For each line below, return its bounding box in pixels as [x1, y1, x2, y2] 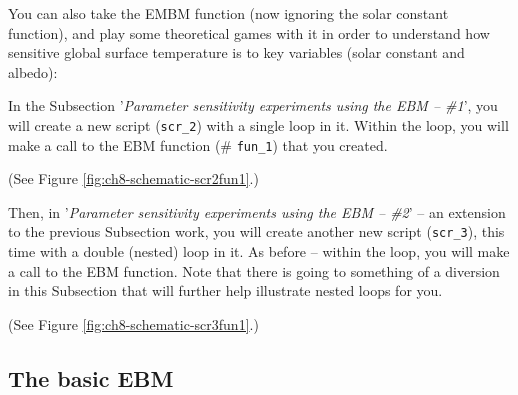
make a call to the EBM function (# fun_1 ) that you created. [8, 134, 388, 155]
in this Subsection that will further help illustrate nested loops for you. [8, 280, 443, 301]
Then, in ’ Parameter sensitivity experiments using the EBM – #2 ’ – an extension [8, 201, 506, 222]
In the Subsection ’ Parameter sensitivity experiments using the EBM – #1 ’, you [8, 95, 498, 116]
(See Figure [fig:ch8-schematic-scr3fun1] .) [8, 313, 259, 334]
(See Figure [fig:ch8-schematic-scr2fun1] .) [8, 168, 259, 189]
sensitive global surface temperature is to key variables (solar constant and [8, 42, 465, 63]
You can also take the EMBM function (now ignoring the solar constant [8, 3, 449, 23]
